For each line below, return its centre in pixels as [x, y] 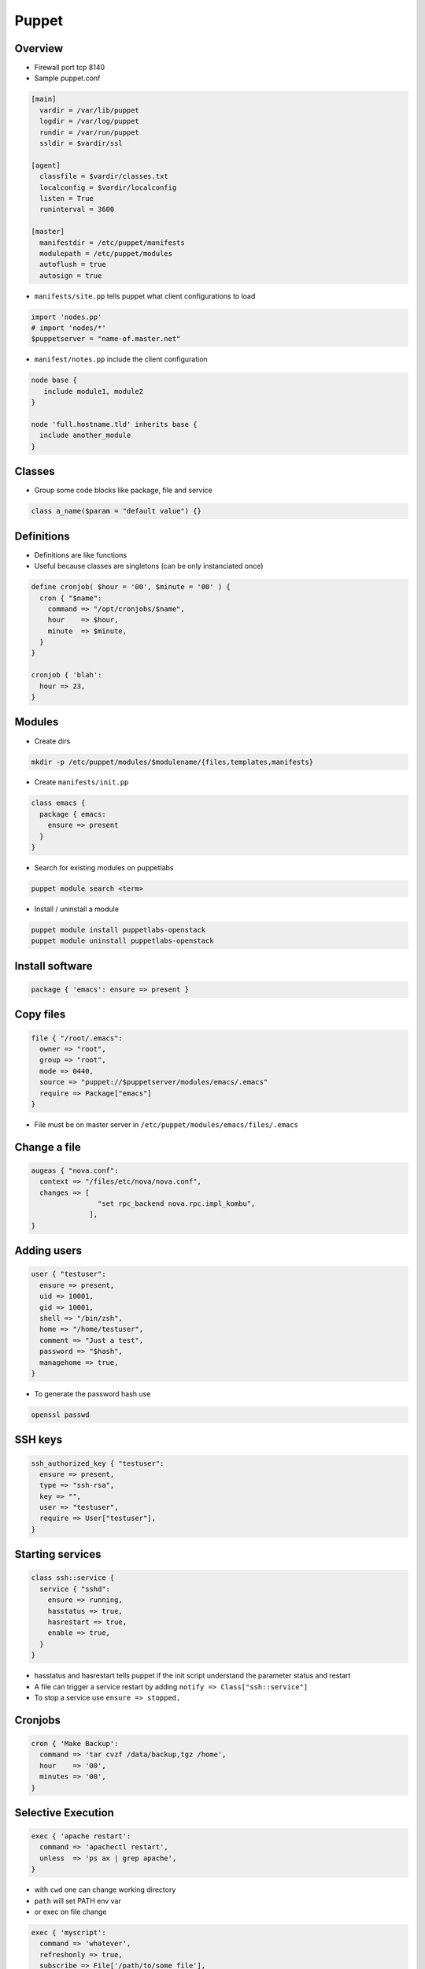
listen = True [67, 198]
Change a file [48, 1147]
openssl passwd [60, 1415]
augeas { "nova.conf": [75, 1170]
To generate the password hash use [92, 1393]
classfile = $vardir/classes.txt [104, 176]
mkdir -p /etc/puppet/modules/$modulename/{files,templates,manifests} [172, 762]
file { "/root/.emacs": [77, 1038]
